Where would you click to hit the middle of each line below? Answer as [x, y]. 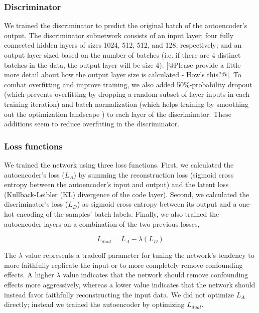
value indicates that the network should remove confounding [156, 275]
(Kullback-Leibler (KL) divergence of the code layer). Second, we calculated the [127, 194]
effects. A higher [29, 275]
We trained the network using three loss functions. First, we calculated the [119, 164]
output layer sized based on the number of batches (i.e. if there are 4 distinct [122, 55]
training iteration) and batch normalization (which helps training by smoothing [126, 104]
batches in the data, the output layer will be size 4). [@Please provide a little [122, 64]
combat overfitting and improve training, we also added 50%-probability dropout [128, 84]
